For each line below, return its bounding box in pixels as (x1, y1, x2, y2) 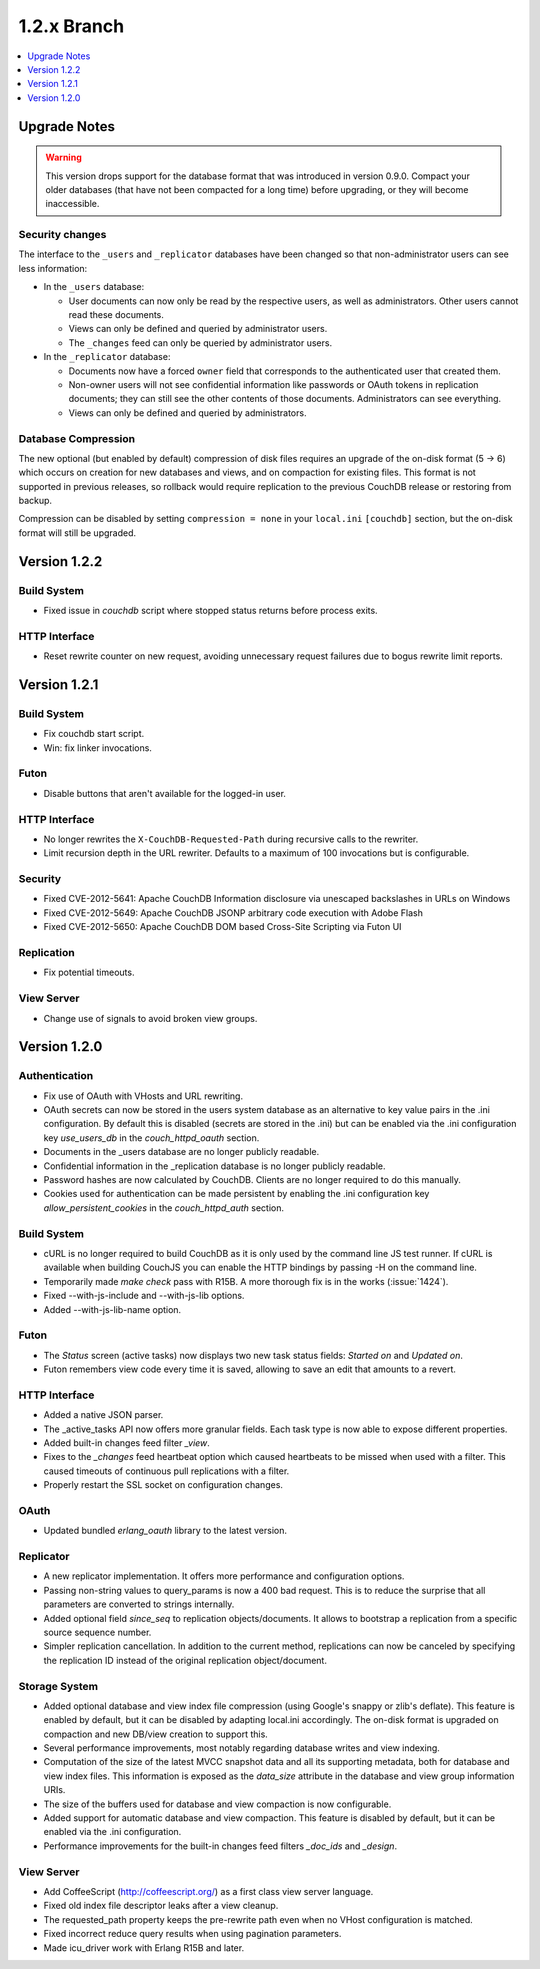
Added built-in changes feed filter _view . (43, 1436, 210, 1449)
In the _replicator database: (43, 351, 171, 363)
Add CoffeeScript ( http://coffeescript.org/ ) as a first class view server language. (43, 1885, 374, 1897)
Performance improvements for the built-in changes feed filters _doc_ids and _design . (43, 1840, 398, 1852)
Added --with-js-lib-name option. (43, 1303, 182, 1315)
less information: (18, 262, 88, 274)
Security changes (18, 228, 107, 242)
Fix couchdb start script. (43, 728, 145, 740)
